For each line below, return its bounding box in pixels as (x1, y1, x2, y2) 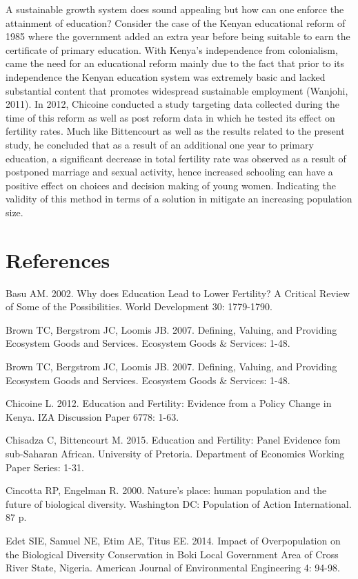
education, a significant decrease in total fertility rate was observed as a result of (6, 151, 346, 165)
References (6, 245, 110, 274)
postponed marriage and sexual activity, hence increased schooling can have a (6, 164, 333, 179)
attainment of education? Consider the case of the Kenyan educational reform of (6, 15, 346, 30)
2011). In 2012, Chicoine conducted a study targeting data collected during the (6, 97, 339, 111)
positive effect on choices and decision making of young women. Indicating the (6, 178, 336, 192)
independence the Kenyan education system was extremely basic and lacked (6, 69, 326, 84)
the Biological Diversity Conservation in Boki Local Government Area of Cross (6, 547, 339, 561)
